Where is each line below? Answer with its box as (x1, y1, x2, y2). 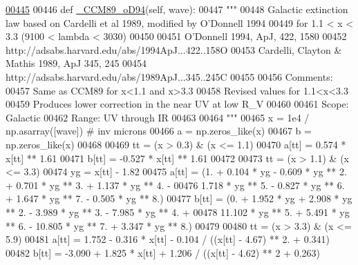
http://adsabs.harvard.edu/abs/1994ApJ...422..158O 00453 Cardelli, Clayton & (6, 42, 342, 57)
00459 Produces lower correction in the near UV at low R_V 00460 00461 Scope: (6, 97, 349, 111)
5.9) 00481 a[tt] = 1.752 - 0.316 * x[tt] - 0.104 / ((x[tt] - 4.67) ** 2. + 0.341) (6, 232, 330, 246)
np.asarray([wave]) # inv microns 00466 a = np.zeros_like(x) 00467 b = (6, 124, 312, 138)
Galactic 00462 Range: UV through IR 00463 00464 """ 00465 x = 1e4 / (6, 110, 310, 124)
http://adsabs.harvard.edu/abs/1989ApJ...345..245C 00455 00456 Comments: (6, 69, 333, 84)
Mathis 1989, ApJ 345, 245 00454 (6, 56, 147, 70)
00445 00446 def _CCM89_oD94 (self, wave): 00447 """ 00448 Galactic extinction (6, 2, 348, 16)
